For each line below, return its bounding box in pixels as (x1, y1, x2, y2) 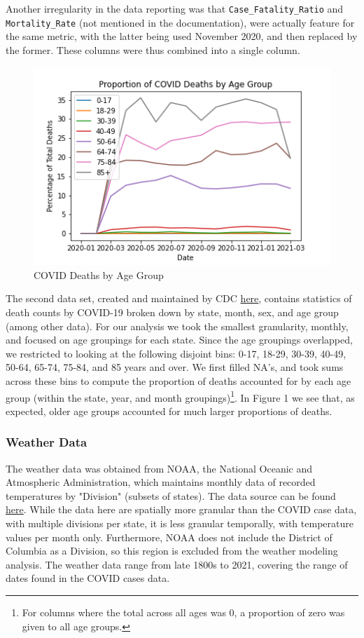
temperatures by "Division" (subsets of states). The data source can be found (6, 488, 336, 503)
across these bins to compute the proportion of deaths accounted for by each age (6, 373, 351, 388)
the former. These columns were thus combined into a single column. (6, 42, 300, 57)
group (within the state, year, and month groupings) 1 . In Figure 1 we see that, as (6, 388, 355, 405)
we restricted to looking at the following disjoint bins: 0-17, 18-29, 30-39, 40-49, (6, 346, 346, 360)
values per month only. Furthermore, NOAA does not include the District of (6, 529, 332, 544)
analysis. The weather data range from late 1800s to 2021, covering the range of (6, 557, 348, 571)
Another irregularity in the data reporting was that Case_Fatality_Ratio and (6, 1, 344, 15)
